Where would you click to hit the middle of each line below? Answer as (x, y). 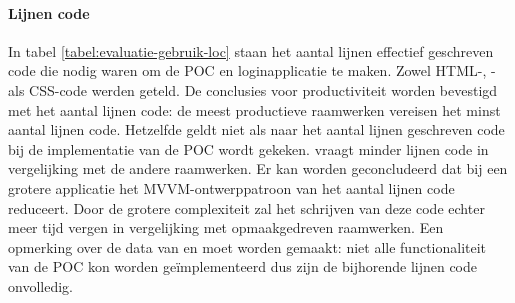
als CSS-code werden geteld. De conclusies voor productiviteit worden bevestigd (253, 89)
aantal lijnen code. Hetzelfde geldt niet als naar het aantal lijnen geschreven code (256, 129)
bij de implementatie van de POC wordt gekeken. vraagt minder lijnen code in (248, 148)
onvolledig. (40, 285)
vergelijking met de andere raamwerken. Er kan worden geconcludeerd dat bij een (258, 168)
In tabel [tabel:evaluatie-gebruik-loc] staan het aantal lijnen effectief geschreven (251, 50)
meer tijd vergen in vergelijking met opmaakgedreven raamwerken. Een (226, 227)
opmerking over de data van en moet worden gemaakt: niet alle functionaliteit (247, 246)
